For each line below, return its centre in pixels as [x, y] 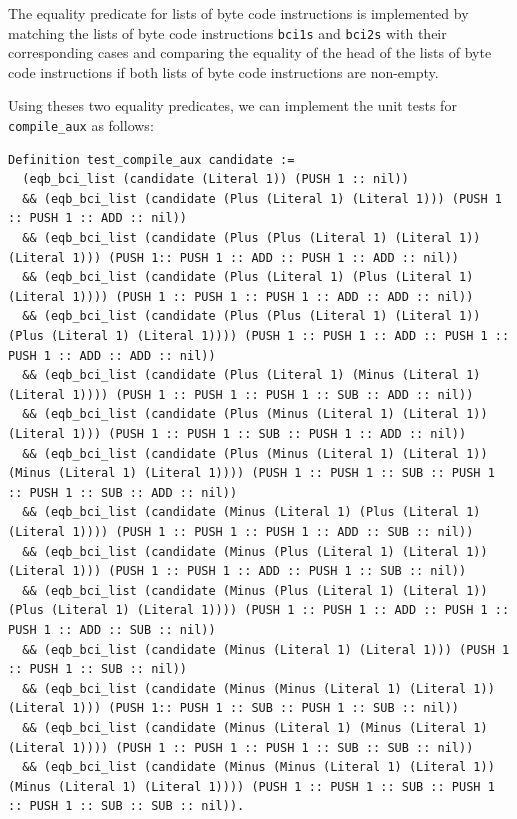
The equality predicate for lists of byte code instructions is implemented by [238, 13]
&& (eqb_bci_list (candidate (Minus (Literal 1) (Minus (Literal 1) [255, 727]
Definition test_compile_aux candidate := [151, 159]
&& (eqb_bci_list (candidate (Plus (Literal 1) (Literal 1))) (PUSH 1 [262, 198]
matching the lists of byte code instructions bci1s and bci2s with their [227, 32]
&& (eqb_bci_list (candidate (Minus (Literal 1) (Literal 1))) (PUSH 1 [266, 649]
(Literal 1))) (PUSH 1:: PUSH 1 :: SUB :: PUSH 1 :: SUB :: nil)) [234, 708]
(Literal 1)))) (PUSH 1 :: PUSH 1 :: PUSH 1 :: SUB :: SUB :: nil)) [241, 747]
